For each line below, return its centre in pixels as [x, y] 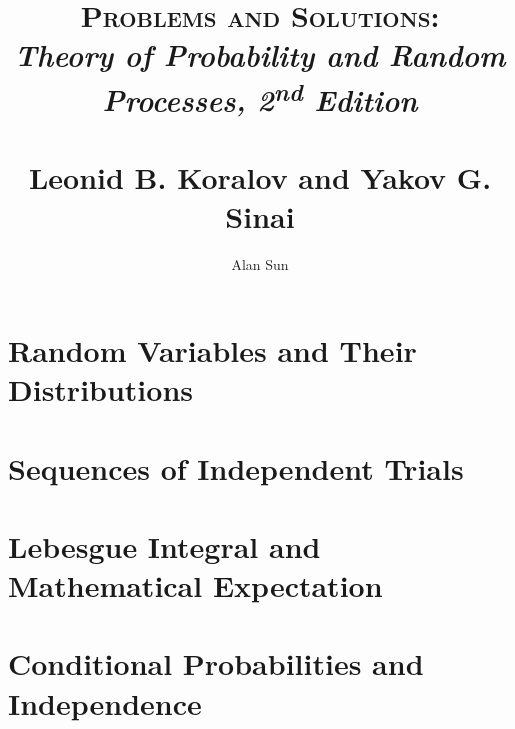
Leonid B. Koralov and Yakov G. [260, 177]
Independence [105, 702]
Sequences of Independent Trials [236, 467]
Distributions [100, 389]
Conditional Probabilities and [216, 663]
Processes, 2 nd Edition [260, 96]
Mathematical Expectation [195, 585]
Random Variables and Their [212, 349]
